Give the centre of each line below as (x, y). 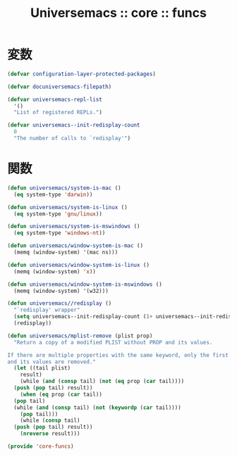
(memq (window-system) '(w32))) (61, 291)
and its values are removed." (52, 362)
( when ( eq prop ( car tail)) (61, 394)
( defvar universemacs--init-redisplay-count (74, 125)
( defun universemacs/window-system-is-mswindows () (85, 284)
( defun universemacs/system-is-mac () (64, 188)
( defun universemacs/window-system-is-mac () (75, 246)
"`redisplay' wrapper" (47, 310)
